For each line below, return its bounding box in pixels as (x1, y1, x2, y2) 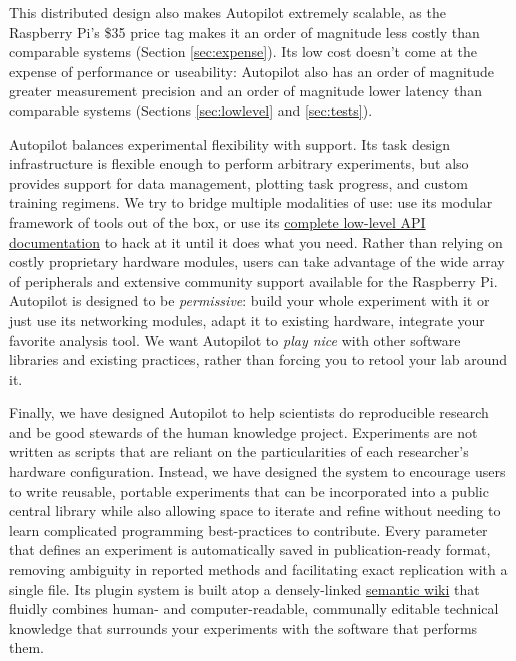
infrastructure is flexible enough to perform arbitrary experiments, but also (9, 153, 469, 174)
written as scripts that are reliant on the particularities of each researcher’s (9, 441, 469, 462)
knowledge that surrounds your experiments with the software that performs (9, 617, 478, 638)
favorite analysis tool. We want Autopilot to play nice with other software (9, 329, 461, 350)
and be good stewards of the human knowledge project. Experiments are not (9, 421, 478, 442)
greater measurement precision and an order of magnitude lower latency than (9, 80, 482, 101)
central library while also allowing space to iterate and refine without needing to (9, 500, 501, 521)
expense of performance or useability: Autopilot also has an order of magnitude (9, 60, 495, 81)
